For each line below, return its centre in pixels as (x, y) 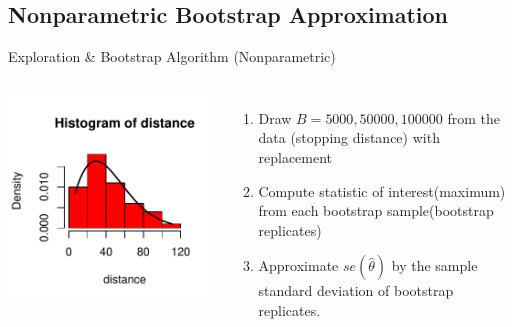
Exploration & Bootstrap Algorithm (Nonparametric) (172, 56)
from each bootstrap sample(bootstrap (376, 210)
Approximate (298, 265)
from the (474, 117)
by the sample (434, 265)
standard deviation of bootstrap (356, 290)
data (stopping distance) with (349, 137)
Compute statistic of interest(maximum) (382, 190)
